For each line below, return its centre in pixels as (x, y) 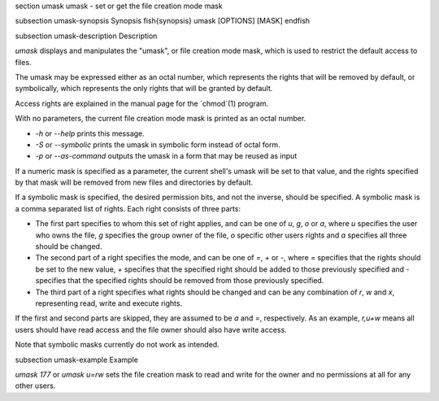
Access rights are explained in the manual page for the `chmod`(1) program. (142, 103)
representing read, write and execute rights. (109, 303)
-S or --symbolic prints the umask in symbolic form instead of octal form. (158, 144)
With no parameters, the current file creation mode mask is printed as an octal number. (161, 119)
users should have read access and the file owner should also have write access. (151, 329)
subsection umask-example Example (76, 360)
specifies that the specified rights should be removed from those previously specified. (180, 281)
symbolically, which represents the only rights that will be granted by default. (144, 89)
